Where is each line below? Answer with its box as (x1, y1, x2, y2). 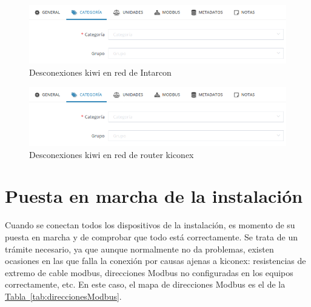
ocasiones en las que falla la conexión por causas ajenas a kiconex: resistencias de (5, 254, 306, 267)
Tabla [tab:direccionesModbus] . (5, 289, 122, 302)
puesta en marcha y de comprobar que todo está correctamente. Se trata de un (5, 230, 298, 243)
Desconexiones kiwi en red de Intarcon (29, 66, 172, 78)
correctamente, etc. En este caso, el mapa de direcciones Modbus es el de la (5, 278, 286, 291)
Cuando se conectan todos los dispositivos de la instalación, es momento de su (5, 219, 295, 231)
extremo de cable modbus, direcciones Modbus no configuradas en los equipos (5, 266, 293, 279)
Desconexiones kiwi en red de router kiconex (29, 148, 194, 160)
